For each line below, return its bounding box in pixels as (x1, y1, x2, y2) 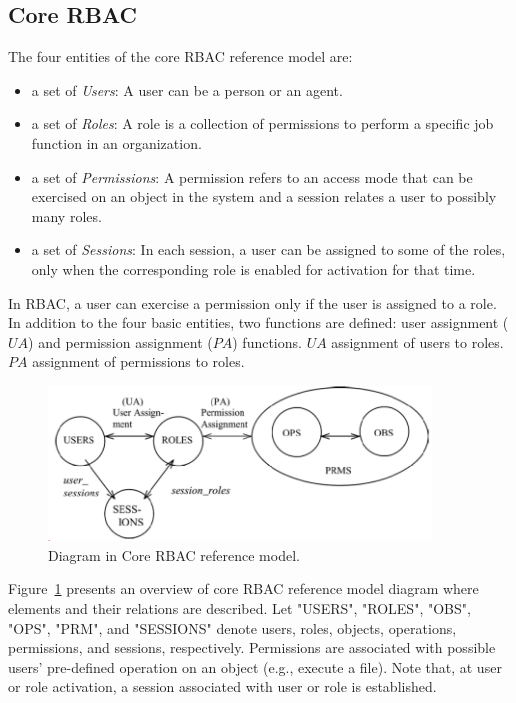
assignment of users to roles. (331, 331, 504, 352)
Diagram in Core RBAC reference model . (48, 544, 300, 565)
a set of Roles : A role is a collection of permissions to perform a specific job (31, 113, 494, 134)
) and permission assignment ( (28, 331, 213, 352)
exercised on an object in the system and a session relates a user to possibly (31, 186, 497, 207)
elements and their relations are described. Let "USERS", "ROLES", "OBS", (8, 598, 471, 619)
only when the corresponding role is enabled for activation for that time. (31, 258, 476, 279)
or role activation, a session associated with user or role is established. (8, 676, 437, 697)
